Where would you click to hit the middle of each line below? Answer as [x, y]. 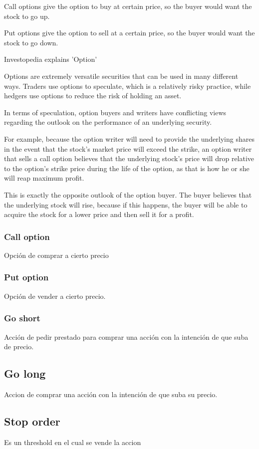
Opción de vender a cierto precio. [55, 296]
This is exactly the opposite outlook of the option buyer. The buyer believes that [128, 194]
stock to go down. [31, 42]
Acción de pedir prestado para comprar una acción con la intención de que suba [126, 337]
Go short [22, 318]
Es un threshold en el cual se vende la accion [73, 442]
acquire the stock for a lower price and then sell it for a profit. [99, 214]
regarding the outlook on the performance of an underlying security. [108, 122]
